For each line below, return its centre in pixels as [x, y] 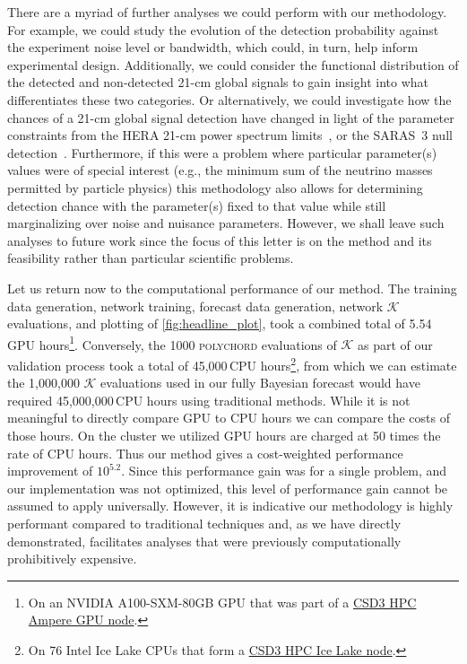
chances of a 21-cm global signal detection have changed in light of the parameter [231, 117]
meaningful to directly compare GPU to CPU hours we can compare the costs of [229, 418]
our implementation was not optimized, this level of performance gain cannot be [228, 488]
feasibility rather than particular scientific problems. [151, 258]
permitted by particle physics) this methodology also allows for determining [215, 187]
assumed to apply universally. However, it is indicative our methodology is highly [230, 506]
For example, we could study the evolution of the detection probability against [223, 29]
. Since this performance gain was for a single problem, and [284, 471]
